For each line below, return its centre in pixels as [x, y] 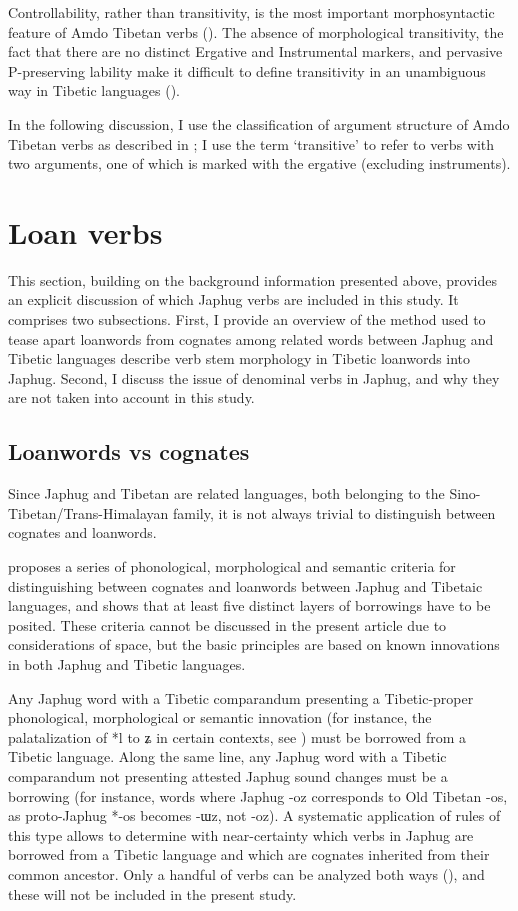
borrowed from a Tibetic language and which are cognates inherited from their [249, 854]
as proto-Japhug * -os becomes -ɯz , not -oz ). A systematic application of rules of [254, 815]
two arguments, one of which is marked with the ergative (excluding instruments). [259, 163]
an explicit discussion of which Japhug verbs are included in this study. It [233, 299]
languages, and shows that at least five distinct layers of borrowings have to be [249, 605]
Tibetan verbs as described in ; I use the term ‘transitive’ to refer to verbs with [251, 143]
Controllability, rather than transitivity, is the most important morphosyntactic [251, 12]
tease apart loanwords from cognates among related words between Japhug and [251, 338]
